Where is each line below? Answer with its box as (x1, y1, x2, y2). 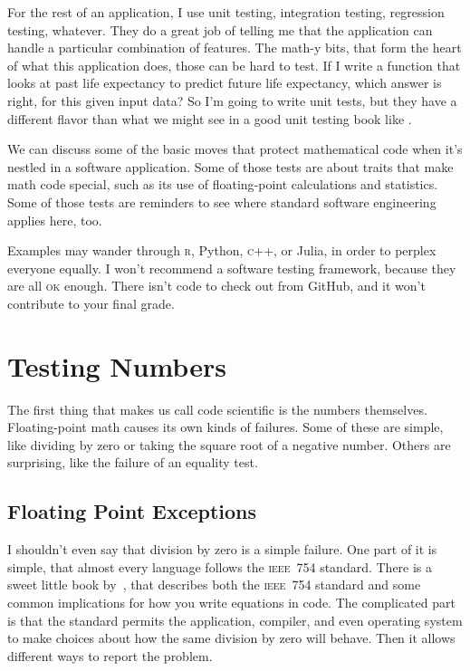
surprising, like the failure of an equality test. (7, 453, 258, 472)
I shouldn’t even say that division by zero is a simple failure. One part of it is (7, 540, 437, 559)
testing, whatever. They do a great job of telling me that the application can (7, 20, 433, 39)
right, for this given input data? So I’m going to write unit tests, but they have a (7, 91, 457, 110)
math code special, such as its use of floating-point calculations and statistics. (7, 175, 438, 194)
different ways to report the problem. (7, 646, 213, 665)
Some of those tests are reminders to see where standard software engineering (7, 192, 436, 211)
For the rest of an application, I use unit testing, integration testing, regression (7, 3, 445, 21)
